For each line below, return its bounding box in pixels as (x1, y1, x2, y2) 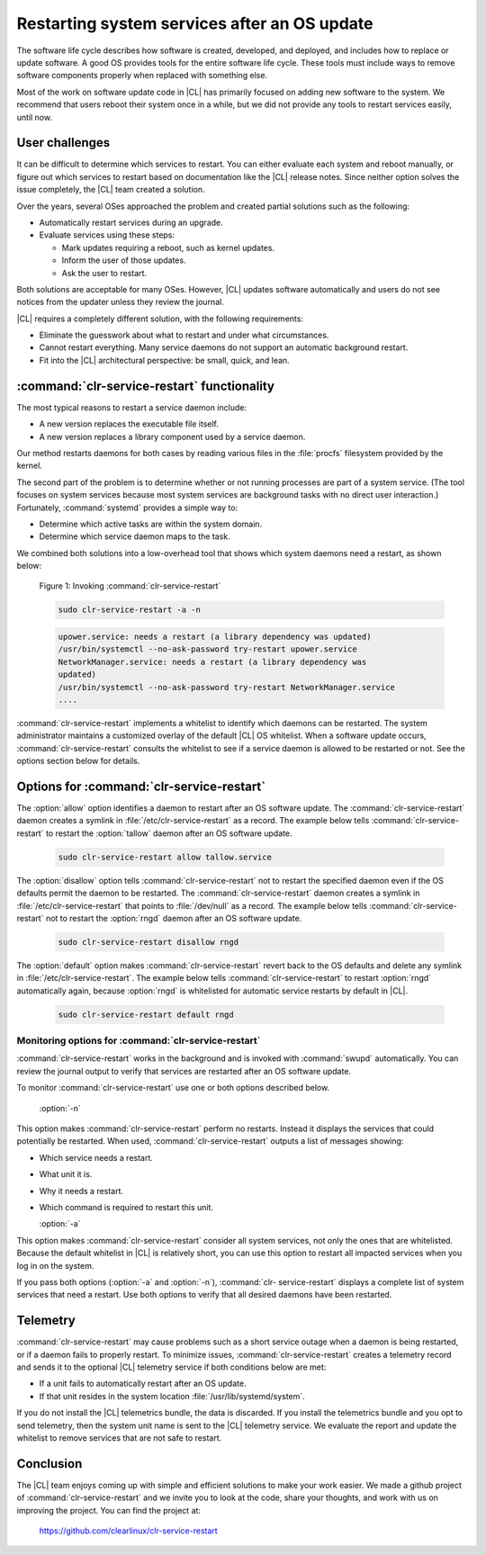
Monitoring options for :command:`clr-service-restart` (16, 1035, 261, 1047)
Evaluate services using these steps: (39, 229, 175, 240)
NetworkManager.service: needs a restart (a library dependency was (58, 657, 367, 667)
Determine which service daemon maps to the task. (39, 531, 230, 542)
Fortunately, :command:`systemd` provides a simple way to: (16, 502, 238, 513)
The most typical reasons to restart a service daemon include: (16, 401, 247, 413)
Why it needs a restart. (39, 1185, 124, 1196)
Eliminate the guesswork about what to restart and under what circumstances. (39, 329, 329, 341)
